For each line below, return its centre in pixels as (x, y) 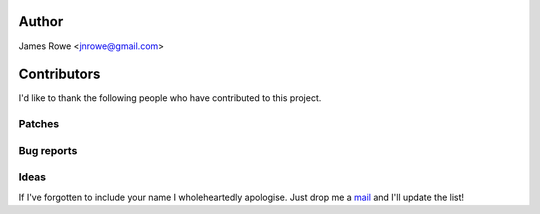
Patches (39, 124)
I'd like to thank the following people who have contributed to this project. (170, 98)
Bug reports (48, 150)
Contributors (59, 74)
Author (41, 21)
